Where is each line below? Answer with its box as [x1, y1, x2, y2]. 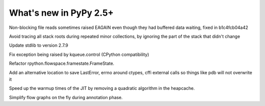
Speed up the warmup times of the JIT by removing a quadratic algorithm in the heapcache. [9, 85, 195, 91]
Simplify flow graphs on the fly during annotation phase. [9, 94, 123, 100]
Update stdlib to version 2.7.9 [9, 42, 69, 49]
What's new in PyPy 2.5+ [9, 7, 114, 18]
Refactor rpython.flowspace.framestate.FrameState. [9, 60, 115, 66]
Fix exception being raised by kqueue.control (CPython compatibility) [9, 52, 149, 57]
